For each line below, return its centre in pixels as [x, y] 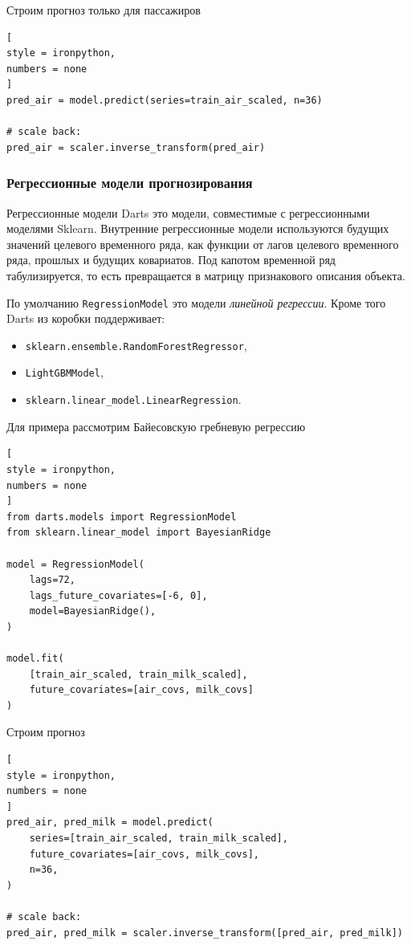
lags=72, [52, 580]
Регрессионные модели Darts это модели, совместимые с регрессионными [188, 212]
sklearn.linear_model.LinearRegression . [133, 399]
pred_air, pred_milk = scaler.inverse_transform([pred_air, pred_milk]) [205, 933]
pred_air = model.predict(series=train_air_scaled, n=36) [165, 100]
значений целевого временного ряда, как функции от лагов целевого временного [203, 244]
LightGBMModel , [64, 372]
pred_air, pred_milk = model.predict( [110, 823]
